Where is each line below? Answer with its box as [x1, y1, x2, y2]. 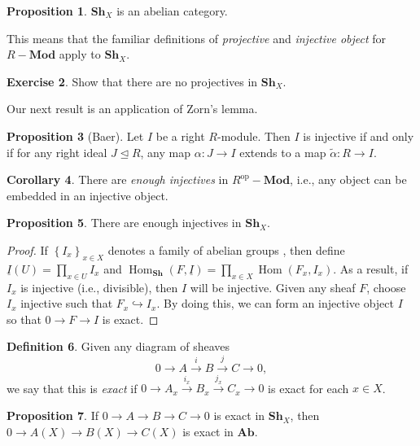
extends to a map [239, 143, 326, 160]
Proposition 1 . [7, 2, 87, 19]
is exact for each [268, 379, 349, 396]
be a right [155, 127, 205, 144]
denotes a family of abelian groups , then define [107, 241, 345, 258]
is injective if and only [303, 127, 414, 144]
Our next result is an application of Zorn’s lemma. [7, 100, 258, 117]
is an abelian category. [116, 2, 228, 19]
